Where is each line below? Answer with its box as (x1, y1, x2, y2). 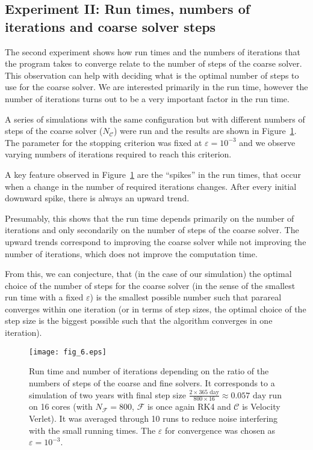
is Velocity (242, 400, 280, 413)
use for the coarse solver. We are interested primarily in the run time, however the (5, 81, 308, 93)
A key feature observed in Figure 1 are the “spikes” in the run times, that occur (5, 168, 301, 180)
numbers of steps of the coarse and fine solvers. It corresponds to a (29, 376, 275, 389)
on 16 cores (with (29, 400, 93, 413)
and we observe (239, 136, 296, 148)
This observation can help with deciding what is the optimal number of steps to (5, 68, 299, 81)
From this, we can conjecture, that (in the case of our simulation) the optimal (5, 267, 292, 280)
